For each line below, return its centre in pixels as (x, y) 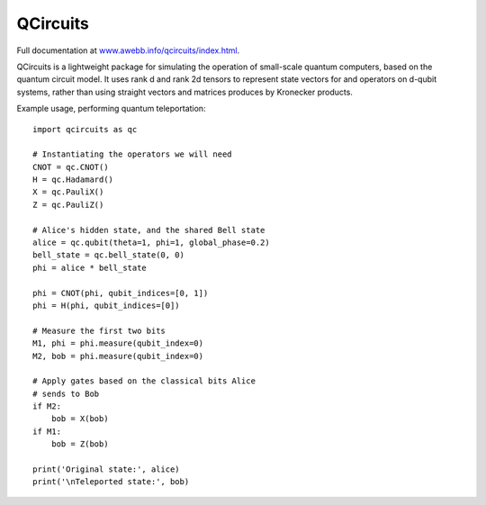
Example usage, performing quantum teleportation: (111, 109)
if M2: (47, 406)
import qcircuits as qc (85, 129)
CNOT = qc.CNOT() (71, 167)
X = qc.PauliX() (68, 192)
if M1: (47, 431)
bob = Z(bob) (80, 444)
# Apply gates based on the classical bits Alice (144, 381)
